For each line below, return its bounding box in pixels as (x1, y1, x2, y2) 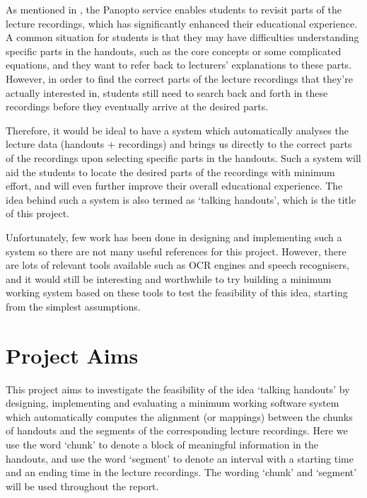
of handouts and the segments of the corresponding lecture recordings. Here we (6, 423, 348, 438)
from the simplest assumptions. (6, 299, 141, 313)
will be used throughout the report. (6, 478, 159, 493)
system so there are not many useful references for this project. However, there (6, 243, 346, 258)
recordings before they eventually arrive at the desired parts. (6, 99, 269, 114)
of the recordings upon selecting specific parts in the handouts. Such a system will (6, 150, 361, 165)
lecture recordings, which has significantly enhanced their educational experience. (6, 16, 358, 30)
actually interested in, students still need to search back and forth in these (6, 85, 328, 100)
